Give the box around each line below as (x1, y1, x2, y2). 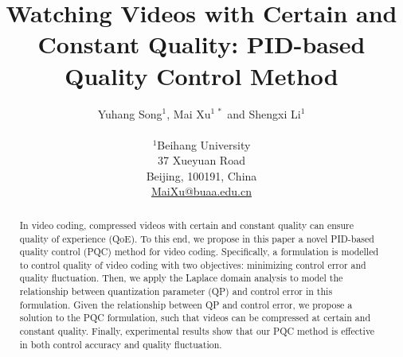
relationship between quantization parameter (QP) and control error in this (19, 285, 333, 298)
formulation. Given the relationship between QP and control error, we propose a (19, 297, 353, 311)
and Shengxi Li (227, 105, 301, 122)
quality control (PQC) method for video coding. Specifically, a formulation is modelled (19, 245, 379, 258)
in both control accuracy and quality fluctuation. (19, 337, 222, 351)
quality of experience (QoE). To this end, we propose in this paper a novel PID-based (19, 231, 374, 245)
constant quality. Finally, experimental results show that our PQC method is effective (19, 324, 375, 338)
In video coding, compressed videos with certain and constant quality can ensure (19, 218, 354, 231)
